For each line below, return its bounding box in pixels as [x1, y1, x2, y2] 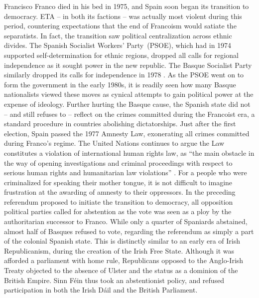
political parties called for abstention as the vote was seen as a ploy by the [4, 206, 232, 217]
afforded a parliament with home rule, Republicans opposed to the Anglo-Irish [4, 255, 244, 266]
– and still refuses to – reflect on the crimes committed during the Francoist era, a [4, 108, 255, 119]
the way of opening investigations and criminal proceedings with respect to [4, 157, 233, 168]
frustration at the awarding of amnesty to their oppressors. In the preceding [4, 187, 236, 197]
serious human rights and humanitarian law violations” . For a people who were [4, 167, 247, 178]
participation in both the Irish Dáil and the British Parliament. [4, 285, 198, 295]
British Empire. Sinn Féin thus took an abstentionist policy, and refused [4, 275, 225, 285]
